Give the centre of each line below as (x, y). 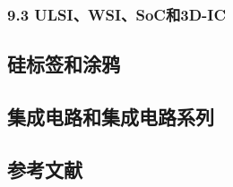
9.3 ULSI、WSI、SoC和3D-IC (117, 14)
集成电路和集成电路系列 (111, 117)
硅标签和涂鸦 (64, 64)
